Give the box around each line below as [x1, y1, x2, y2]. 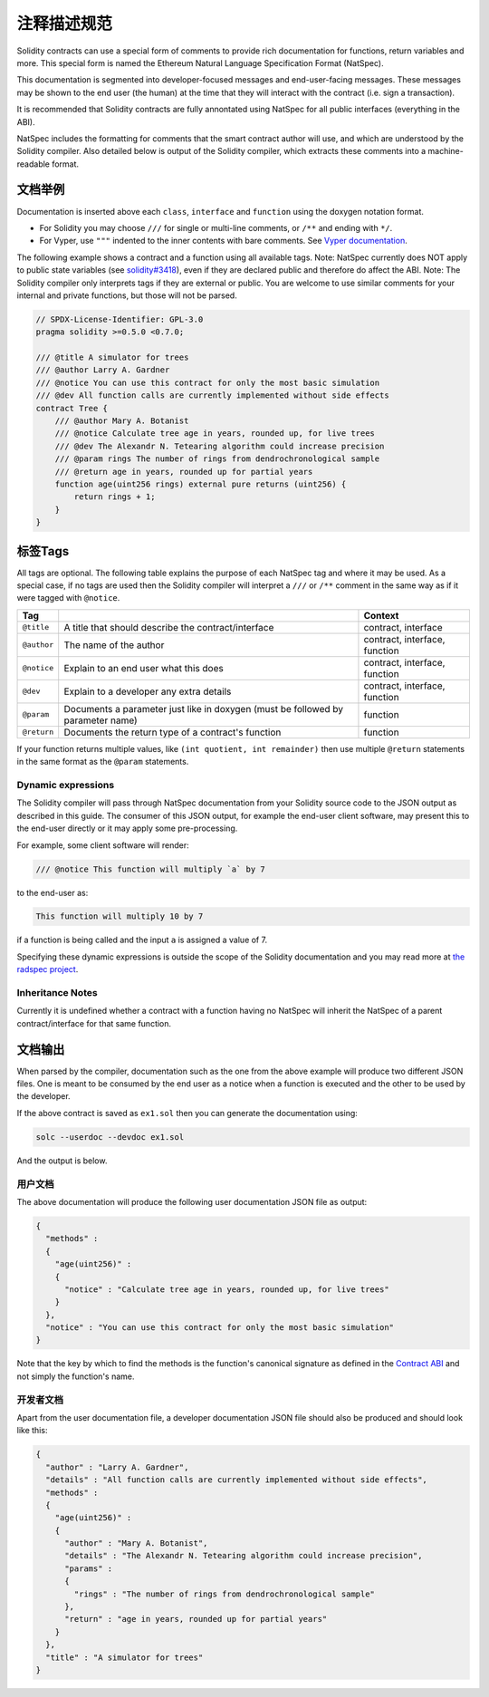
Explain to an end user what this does [63, 661, 224, 674]
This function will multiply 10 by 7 [35, 911, 204, 921]
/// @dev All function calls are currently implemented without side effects [35, 391, 389, 400]
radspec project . [16, 964, 79, 975]
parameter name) [63, 714, 138, 727]
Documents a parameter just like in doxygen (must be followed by [63, 702, 344, 715]
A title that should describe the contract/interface [63, 621, 274, 633]
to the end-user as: [16, 887, 89, 898]
